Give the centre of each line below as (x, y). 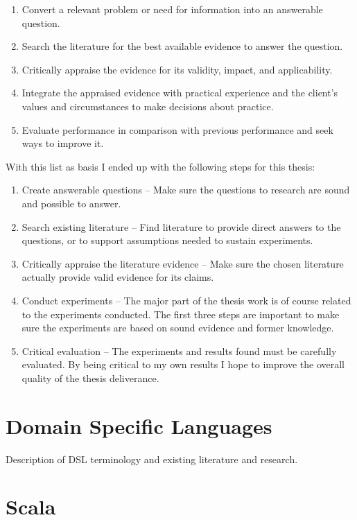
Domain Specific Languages (139, 425)
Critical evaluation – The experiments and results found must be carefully (179, 350)
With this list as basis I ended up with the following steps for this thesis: (160, 166)
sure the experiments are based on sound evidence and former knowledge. (178, 328)
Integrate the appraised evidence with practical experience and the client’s (180, 93)
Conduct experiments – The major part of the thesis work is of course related (186, 300)
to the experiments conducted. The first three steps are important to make (181, 314)
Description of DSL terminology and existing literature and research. (152, 459)
